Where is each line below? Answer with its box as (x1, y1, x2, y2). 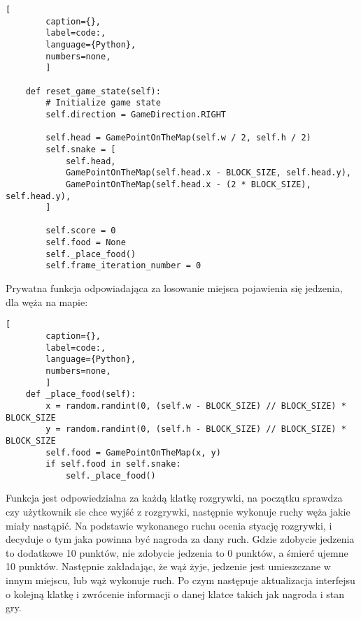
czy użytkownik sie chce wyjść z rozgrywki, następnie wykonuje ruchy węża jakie (6, 504, 351, 519)
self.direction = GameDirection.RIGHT (45, 109, 226, 119)
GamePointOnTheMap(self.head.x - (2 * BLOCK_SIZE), (65, 179, 311, 189)
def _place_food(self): (25, 389, 136, 400)
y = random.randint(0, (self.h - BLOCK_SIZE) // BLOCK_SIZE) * (45, 424, 346, 435)
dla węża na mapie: (6, 294, 88, 309)
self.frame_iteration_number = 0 (45, 261, 201, 271)
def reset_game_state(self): (25, 86, 161, 96)
